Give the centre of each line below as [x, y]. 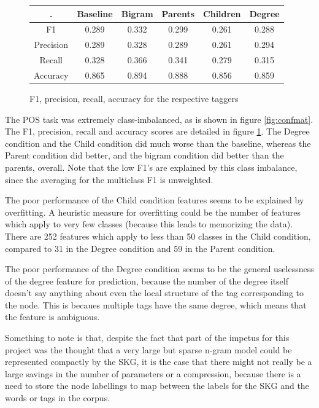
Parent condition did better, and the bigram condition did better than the [144, 155]
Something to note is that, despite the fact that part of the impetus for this [147, 338]
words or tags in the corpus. [58, 398]
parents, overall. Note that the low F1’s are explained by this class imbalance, [151, 167]
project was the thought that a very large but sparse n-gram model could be [148, 349]
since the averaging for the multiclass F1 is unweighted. [109, 179]
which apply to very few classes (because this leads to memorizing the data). [149, 224]
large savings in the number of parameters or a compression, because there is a [153, 373]
